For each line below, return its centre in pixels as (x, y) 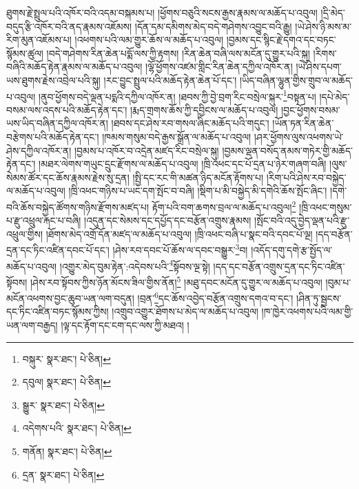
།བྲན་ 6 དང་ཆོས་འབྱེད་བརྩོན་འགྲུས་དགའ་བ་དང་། (215, 297)
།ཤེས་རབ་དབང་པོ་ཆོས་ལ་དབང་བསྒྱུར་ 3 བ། (180, 249)
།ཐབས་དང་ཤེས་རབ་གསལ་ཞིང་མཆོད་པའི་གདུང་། (190, 123)
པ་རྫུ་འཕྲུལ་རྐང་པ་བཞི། (44, 220)
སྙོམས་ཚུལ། (25, 53)
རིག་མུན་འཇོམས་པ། (39, 40)
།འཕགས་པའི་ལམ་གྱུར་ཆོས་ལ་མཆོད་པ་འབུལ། (149, 40)
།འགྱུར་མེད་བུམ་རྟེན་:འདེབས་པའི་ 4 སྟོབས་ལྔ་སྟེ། (135, 265)
